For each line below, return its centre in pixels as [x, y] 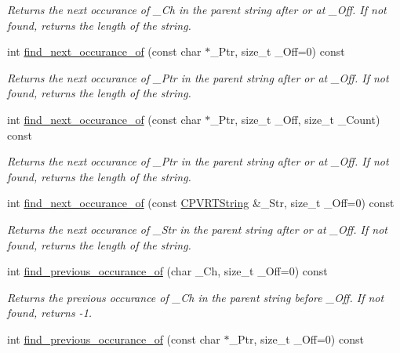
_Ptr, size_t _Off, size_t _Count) [295, 119]
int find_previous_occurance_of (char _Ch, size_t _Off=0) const [167, 271]
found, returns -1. [50, 313]
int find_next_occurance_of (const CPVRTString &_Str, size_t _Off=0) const [201, 203]
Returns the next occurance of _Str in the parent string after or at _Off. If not [198, 229]
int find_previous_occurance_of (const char [114, 338]
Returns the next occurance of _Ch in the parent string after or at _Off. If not [197, 9]
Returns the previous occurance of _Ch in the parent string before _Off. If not [196, 297]
